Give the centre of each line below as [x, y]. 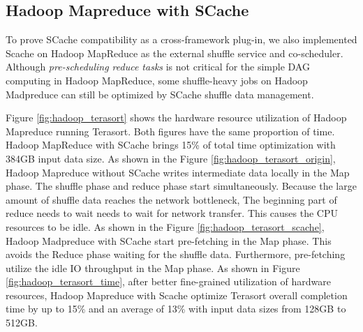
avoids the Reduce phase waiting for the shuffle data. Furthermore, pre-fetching [176, 254]
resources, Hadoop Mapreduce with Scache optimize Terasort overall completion [177, 295]
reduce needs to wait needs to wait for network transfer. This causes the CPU [172, 213]
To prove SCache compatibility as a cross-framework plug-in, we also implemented [181, 39]
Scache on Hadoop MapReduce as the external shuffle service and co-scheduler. [175, 53]
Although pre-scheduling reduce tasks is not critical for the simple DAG [158, 67]
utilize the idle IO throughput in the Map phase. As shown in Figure [153, 267]
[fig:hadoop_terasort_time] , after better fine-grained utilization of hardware [168, 281]
